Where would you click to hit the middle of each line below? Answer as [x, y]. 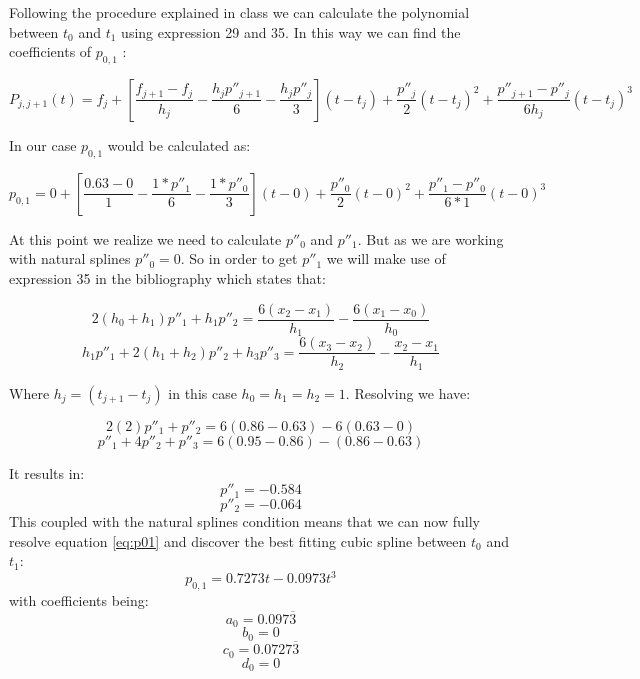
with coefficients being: [79, 600]
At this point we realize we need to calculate [145, 238]
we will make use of [386, 258]
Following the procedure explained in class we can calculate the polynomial [239, 12]
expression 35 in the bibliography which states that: [167, 277]
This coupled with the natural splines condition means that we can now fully [244, 521]
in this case [202, 392]
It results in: [47, 472]
